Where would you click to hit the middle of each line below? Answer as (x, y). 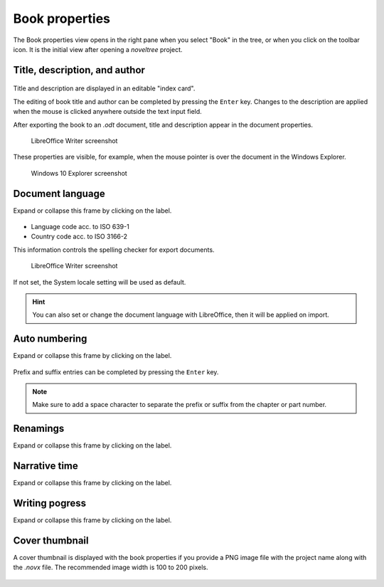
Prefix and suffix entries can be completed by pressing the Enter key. (116, 372)
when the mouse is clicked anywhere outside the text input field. (107, 112)
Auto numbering (50, 339)
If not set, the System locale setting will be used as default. (100, 282)
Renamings (39, 429)
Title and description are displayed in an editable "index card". (104, 88)
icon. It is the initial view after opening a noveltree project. (98, 49)
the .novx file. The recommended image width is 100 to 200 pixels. (111, 567)
